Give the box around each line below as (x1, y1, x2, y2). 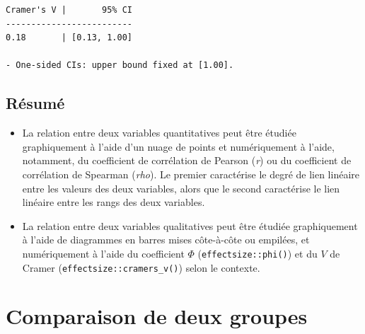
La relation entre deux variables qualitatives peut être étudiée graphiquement (22, 218, 358, 233)
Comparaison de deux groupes (6, 301, 308, 330)
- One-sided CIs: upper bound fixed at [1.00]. (6, 60, 234, 71)
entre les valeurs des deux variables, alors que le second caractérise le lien (22, 180, 340, 195)
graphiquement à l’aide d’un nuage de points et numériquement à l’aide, (22, 139, 335, 154)
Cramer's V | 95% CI (6, 5, 132, 15)
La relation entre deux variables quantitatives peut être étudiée (22, 125, 296, 140)
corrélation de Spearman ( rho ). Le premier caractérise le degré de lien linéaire (22, 166, 359, 181)
